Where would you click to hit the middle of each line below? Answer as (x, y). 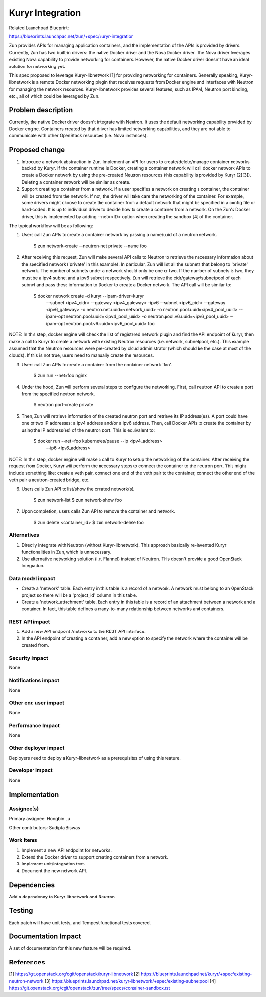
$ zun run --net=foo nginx (60, 376)
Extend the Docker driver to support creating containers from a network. (95, 857)
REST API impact (30, 622)
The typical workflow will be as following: (51, 226)
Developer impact (31, 770)
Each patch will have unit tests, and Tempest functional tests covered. (80, 922)
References (27, 962)
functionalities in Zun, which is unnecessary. (66, 552)
